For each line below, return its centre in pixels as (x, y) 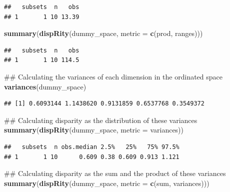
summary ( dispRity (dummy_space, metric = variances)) (94, 130)
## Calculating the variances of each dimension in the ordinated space (113, 76)
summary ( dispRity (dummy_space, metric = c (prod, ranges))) (103, 33)
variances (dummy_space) (45, 86)
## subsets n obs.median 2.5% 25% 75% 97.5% (92, 147)
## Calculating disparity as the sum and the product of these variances (115, 173)
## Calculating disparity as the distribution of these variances (101, 120)
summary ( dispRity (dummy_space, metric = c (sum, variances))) (107, 183)
